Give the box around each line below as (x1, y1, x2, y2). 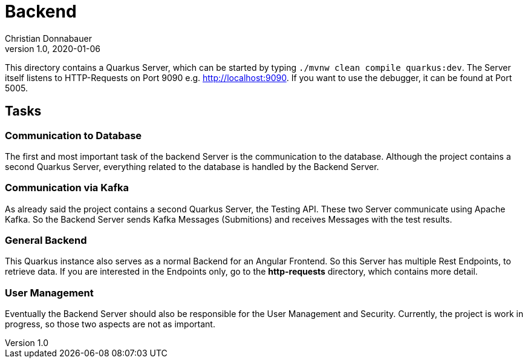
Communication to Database (5, 129, 142, 142)
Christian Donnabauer (5, 33, 92, 44)
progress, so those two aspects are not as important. (5, 319, 215, 330)
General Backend (5, 234, 87, 247)
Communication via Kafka (5, 181, 129, 194)
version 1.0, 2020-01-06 (5, 43, 100, 54)
